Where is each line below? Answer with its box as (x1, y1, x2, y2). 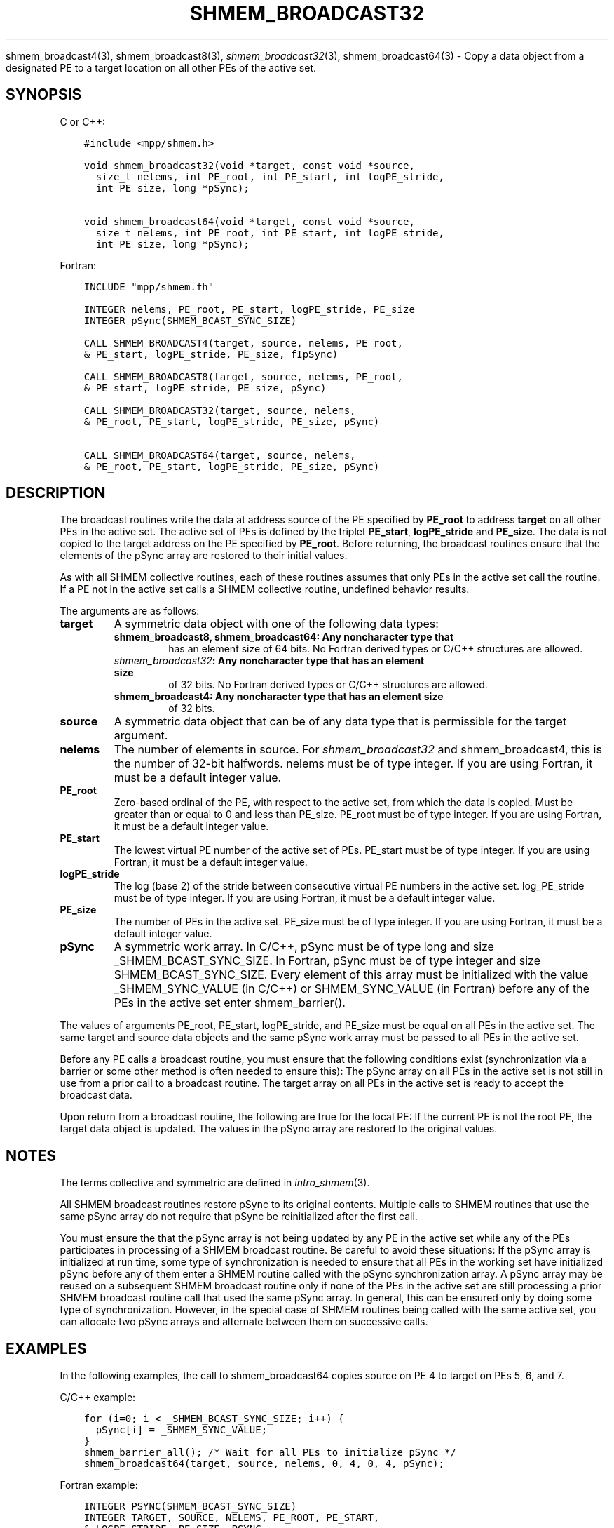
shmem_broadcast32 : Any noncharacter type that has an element (114, 655, 425, 667)
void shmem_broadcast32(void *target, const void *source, (83, 159, 415, 171)
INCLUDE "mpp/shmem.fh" (83, 281, 214, 293)
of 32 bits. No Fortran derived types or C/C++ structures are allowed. (168, 678, 488, 691)
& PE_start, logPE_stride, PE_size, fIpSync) (83, 348, 339, 360)
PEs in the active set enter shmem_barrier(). (114, 996, 346, 1010)
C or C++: (60, 115, 105, 128)
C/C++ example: (60, 1391, 136, 1404)
